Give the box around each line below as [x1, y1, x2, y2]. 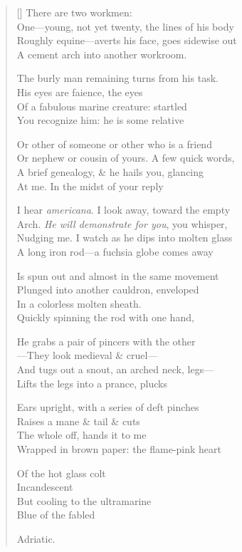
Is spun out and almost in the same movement [16, 268, 219, 283]
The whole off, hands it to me [16, 427, 147, 442]
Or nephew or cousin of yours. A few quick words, [16, 150, 235, 165]
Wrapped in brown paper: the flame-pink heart [16, 442, 222, 457]
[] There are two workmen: [16, 5, 132, 19]
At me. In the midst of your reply [16, 178, 164, 193]
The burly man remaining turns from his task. [16, 71, 219, 85]
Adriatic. [16, 531, 56, 546]
